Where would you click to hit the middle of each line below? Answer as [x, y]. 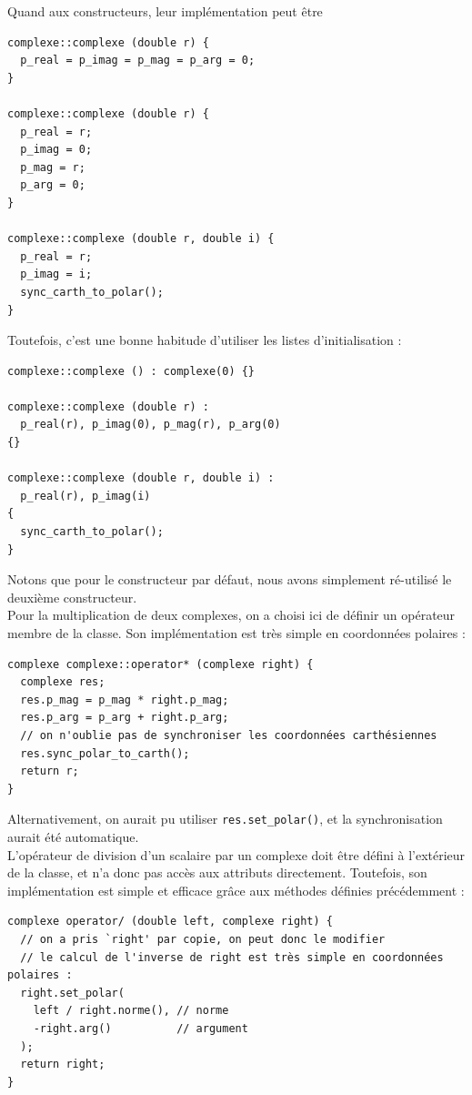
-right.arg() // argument [141, 1028]
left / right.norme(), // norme [131, 1011]
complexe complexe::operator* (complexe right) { [161, 664]
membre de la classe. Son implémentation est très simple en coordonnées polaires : [236, 633]
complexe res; [63, 682]
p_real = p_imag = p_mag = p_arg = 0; [138, 61]
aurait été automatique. [73, 836]
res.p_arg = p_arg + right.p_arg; [125, 718]
